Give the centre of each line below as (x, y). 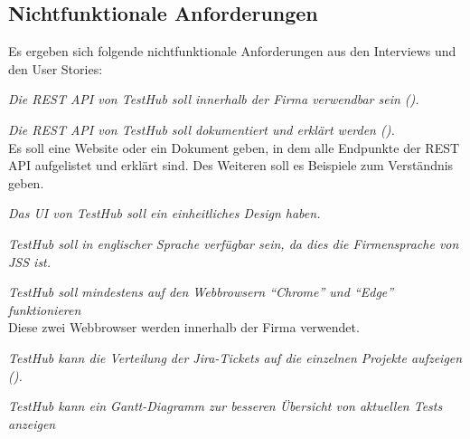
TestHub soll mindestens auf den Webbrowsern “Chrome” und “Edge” (201, 292)
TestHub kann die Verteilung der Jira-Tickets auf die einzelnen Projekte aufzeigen (235, 357)
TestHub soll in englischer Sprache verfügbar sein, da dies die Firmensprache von (234, 243)
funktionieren (45, 309)
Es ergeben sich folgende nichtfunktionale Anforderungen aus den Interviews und (232, 51)
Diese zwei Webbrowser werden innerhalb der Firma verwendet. (184, 327)
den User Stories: (56, 68)
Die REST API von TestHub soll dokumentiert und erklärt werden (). (202, 129)
